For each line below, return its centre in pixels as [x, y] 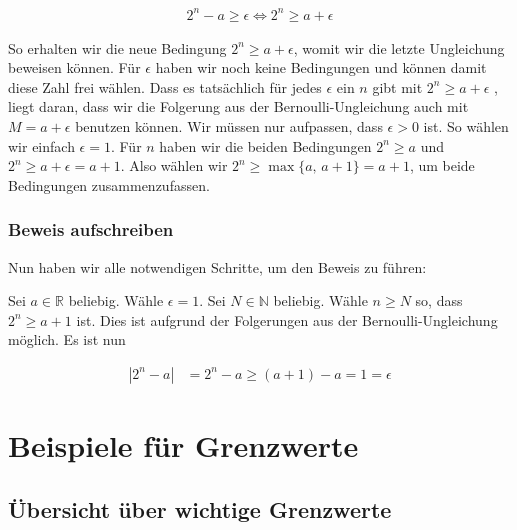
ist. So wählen [466, 125]
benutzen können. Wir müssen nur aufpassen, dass [229, 125]
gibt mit [397, 86]
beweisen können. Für [74, 67]
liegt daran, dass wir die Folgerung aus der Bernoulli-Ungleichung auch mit [238, 106]
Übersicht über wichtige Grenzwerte [200, 508]
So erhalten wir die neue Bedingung [117, 47]
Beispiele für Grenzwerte [183, 445]
